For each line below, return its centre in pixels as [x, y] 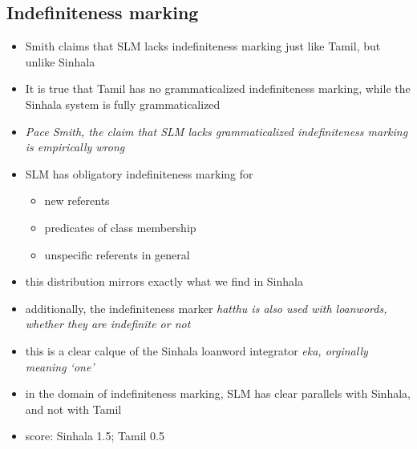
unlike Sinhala [60, 61]
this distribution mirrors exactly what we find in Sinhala [164, 281]
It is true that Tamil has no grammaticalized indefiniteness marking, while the [218, 88]
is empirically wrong [75, 147]
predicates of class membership [120, 227]
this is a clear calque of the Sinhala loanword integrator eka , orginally [196, 350]
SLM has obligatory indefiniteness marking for [139, 173]
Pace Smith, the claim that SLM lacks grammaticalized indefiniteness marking [217, 131]
